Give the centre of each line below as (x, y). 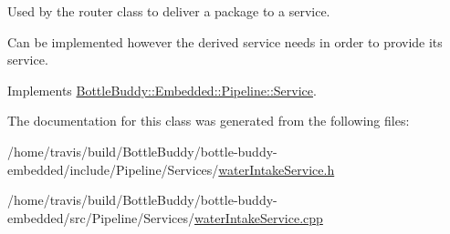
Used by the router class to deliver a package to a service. (169, 11)
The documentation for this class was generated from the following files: (209, 121)
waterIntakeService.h (277, 169)
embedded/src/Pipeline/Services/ (101, 217)
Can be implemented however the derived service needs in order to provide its (225, 41)
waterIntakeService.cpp (259, 217)
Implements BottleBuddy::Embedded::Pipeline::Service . (162, 90)
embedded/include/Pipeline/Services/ (113, 169)
